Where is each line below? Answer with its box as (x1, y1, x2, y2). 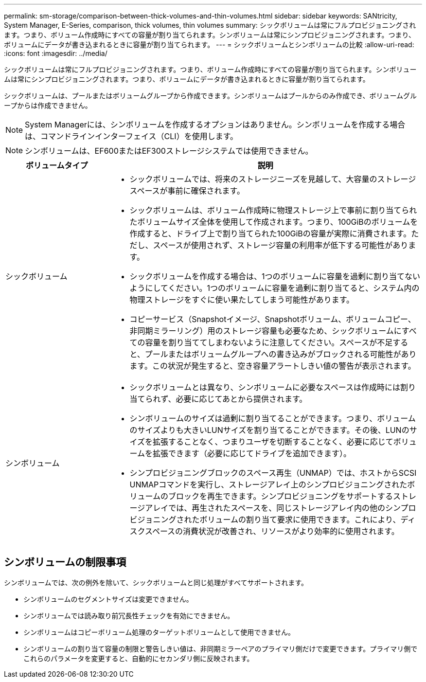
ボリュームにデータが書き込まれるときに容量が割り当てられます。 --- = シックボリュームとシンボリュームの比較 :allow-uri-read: (4, 40, 414, 49)
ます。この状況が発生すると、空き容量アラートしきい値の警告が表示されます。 (129, 361, 416, 371)
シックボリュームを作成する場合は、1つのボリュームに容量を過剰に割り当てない (129, 271, 421, 281)
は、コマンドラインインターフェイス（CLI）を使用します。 (25, 131, 238, 141)
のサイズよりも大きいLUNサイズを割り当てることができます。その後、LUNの (129, 425, 409, 435)
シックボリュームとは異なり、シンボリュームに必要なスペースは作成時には (129, 382, 400, 392)
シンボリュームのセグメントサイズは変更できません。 (23, 594, 193, 603)
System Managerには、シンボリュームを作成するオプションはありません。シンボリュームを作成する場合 (25, 120, 406, 129)
